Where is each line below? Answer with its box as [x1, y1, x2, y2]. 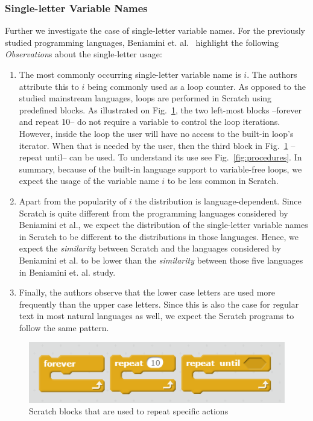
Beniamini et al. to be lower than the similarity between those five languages [19, 253, 303, 266]
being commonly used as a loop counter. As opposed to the [87, 80, 306, 92]
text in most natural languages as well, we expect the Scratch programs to [19, 309, 294, 322]
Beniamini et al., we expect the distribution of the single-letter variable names [19, 218, 308, 231]
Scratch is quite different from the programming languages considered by [19, 206, 288, 219]
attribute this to [19, 80, 79, 92]
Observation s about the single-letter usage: [5, 48, 162, 60]
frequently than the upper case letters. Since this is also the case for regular [19, 297, 299, 310]
